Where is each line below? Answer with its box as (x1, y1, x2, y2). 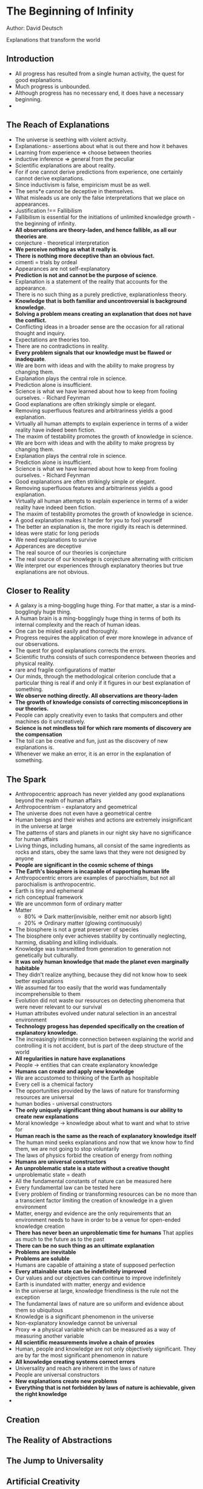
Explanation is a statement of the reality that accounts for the (15, 278, 168, 285)
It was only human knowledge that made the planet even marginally (15, 958, 189, 966)
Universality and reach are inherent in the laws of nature (15, 1365, 156, 1372)
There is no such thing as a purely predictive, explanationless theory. (15, 290, 187, 298)
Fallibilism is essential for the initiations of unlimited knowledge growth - (15, 213, 195, 220)
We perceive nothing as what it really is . (15, 245, 118, 253)
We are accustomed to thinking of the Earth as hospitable (15, 1074, 159, 1082)
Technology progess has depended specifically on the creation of (15, 1023, 185, 1030)
